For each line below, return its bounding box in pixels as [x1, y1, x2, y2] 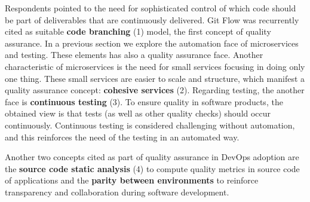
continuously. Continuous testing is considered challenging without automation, [5, 118, 295, 131]
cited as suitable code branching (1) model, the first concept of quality [5, 25, 271, 38]
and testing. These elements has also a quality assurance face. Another [5, 48, 263, 61]
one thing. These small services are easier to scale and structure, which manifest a [5, 72, 305, 84]
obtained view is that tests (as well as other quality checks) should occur [5, 107, 271, 120]
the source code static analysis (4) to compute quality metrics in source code [5, 162, 300, 175]
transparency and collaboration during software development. [5, 185, 229, 198]
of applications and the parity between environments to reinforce [5, 174, 259, 186]
